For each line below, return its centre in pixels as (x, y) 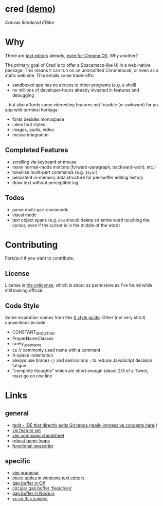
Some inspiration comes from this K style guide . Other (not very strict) (75, 318)
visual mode (24, 215)
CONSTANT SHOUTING (33, 333)
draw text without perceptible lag (45, 182)
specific (18, 461)
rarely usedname (27, 344)
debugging (23, 95)
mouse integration (30, 134)
